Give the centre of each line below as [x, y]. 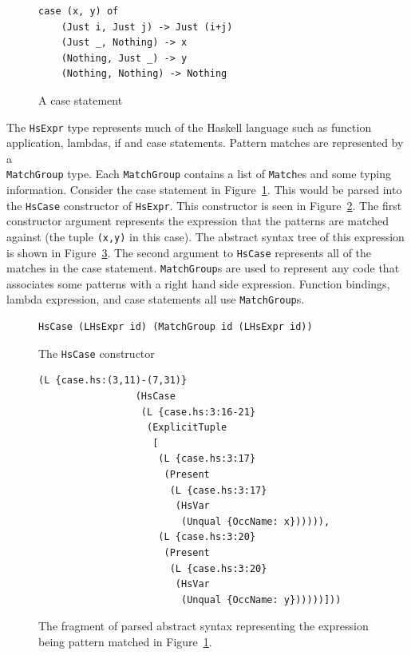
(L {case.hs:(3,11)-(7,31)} [113, 381]
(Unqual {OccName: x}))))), [255, 521]
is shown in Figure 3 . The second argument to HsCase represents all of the [189, 252]
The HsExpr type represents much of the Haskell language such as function [189, 127]
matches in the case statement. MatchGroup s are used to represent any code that [203, 268]
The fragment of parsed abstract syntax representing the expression [204, 626]
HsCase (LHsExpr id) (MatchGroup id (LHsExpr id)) [176, 327]
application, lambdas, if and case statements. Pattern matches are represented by [205, 143]
